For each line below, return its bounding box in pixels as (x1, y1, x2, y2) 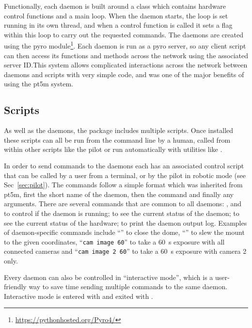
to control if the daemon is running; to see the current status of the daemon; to (4, 208, 239, 218)
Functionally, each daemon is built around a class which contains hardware (4, 1, 226, 11)
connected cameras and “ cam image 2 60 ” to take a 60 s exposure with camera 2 (4, 246, 247, 256)
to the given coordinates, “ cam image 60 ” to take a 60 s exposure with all (4, 236, 225, 246)
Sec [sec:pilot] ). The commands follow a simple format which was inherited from (4, 180, 243, 190)
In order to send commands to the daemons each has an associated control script (4, 160, 244, 170)
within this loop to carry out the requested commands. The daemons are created (4, 29, 243, 39)
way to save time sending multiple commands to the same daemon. (29, 281, 228, 292)
